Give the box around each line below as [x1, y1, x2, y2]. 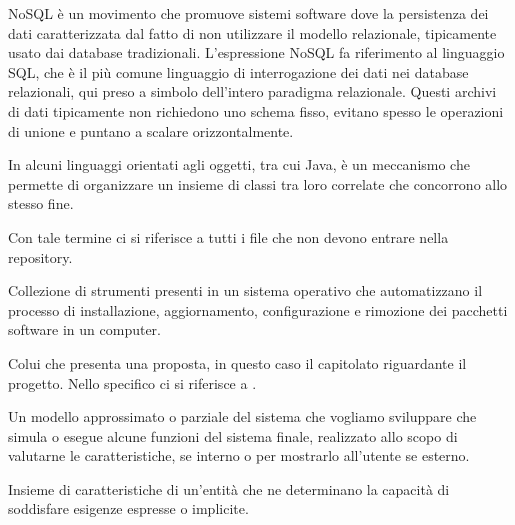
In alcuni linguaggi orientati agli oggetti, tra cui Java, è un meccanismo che [8, 154, 470, 175]
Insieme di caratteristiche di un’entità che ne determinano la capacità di [8, 478, 450, 499]
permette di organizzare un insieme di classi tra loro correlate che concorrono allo [8, 173, 508, 194]
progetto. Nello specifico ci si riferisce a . [8, 372, 257, 393]
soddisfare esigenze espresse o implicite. [8, 498, 249, 519]
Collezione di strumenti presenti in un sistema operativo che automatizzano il [8, 280, 483, 301]
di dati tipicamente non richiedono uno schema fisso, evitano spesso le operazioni [8, 100, 504, 121]
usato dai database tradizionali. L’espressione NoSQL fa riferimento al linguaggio [8, 42, 505, 63]
